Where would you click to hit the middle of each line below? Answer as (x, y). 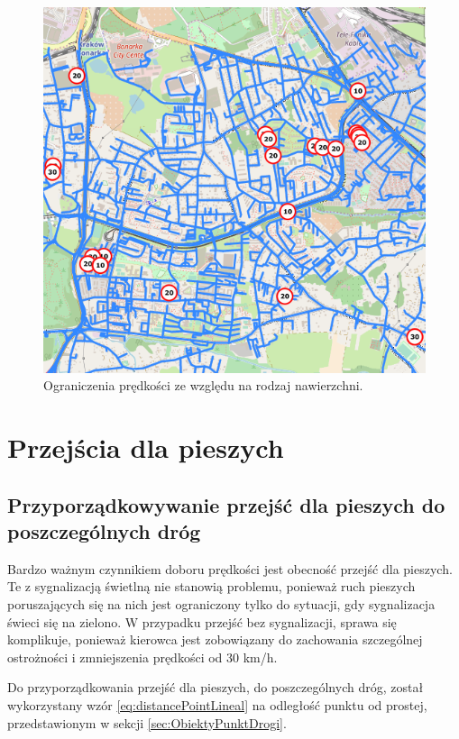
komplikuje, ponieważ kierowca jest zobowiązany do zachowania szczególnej (215, 639)
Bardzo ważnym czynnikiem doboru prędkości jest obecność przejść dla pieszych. (230, 568)
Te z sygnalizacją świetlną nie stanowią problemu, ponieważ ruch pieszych (211, 586)
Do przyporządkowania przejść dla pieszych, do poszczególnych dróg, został (216, 687)
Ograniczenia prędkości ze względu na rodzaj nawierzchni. (203, 385)
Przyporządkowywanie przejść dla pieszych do (226, 504)
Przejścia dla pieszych (146, 447)
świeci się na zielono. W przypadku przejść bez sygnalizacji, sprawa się (202, 621)
